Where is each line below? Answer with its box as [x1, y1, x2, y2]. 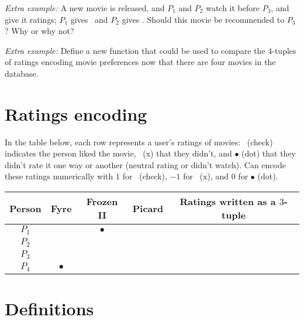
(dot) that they [241, 147, 296, 159]
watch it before [206, 2, 260, 13]
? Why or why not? [5, 25, 74, 37]
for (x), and [183, 170, 229, 182]
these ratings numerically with [5, 170, 113, 182]
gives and [70, 13, 108, 25]
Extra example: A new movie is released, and [5, 2, 165, 13]
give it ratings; [5, 13, 57, 25]
